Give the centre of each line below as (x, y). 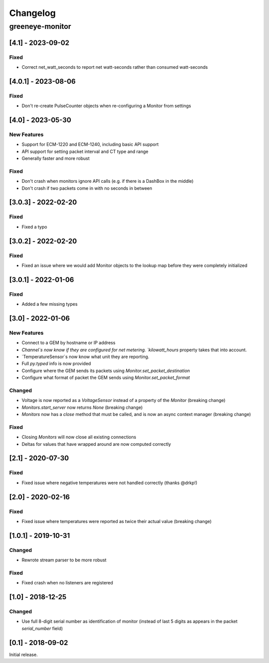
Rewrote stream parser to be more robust (64, 560)
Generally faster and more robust (56, 158)
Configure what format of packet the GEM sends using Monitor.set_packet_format (106, 378)
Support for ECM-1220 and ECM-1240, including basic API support (90, 144)
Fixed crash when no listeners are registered (67, 583)
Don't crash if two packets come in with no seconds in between (87, 188)
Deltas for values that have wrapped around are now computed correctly (96, 444)
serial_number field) (42, 628)
